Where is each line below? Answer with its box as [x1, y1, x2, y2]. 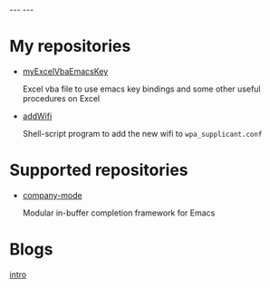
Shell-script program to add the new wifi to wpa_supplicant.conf [22, 128, 263, 139]
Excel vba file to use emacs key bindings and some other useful [22, 83, 261, 94]
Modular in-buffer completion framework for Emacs [22, 207, 216, 218]
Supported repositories [9, 160, 188, 180]
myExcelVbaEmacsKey [22, 65, 109, 76]
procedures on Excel [22, 92, 101, 103]
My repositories [9, 36, 131, 57]
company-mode [22, 189, 83, 200]
